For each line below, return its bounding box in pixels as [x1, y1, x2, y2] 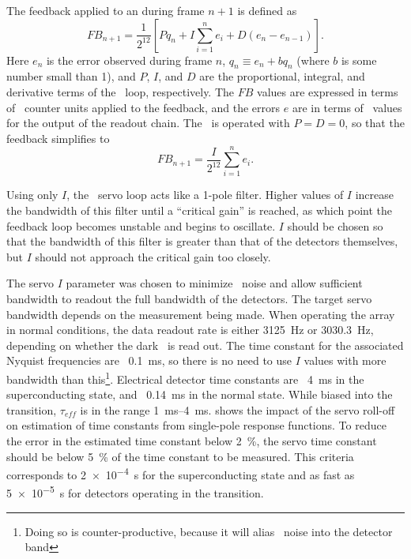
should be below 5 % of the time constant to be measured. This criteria [6, 448, 354, 464]
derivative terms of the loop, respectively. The [6, 83, 235, 99]
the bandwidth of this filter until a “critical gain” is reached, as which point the [6, 202, 393, 219]
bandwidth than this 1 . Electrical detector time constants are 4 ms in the [6, 369, 364, 387]
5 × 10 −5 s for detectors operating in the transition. [6, 482, 264, 501]
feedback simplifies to [6, 129, 110, 146]
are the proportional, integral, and [199, 68, 365, 84]
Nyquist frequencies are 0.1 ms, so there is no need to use [6, 352, 292, 369]
